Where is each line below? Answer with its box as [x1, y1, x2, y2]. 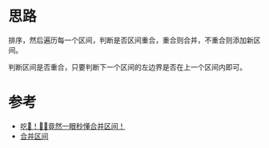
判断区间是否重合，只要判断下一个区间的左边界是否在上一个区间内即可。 [8, 62, 247, 72]
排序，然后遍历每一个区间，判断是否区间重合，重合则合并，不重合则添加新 [8, 35, 254, 45]
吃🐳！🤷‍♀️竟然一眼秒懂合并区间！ [19, 121, 126, 130]
